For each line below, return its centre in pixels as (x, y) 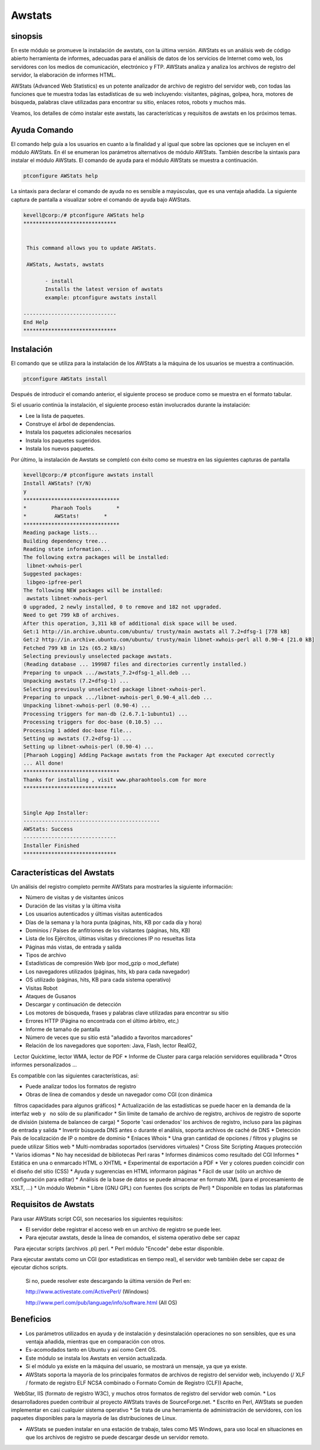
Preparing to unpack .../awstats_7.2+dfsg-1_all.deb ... (107, 673)
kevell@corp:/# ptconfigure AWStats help (84, 215)
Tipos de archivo (46, 955)
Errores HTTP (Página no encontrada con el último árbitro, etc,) (102, 1021)
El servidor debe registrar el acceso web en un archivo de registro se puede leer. (124, 1229)
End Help (36, 322)
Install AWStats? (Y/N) (58, 483)
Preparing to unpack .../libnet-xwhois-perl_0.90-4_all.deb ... (118, 698)
